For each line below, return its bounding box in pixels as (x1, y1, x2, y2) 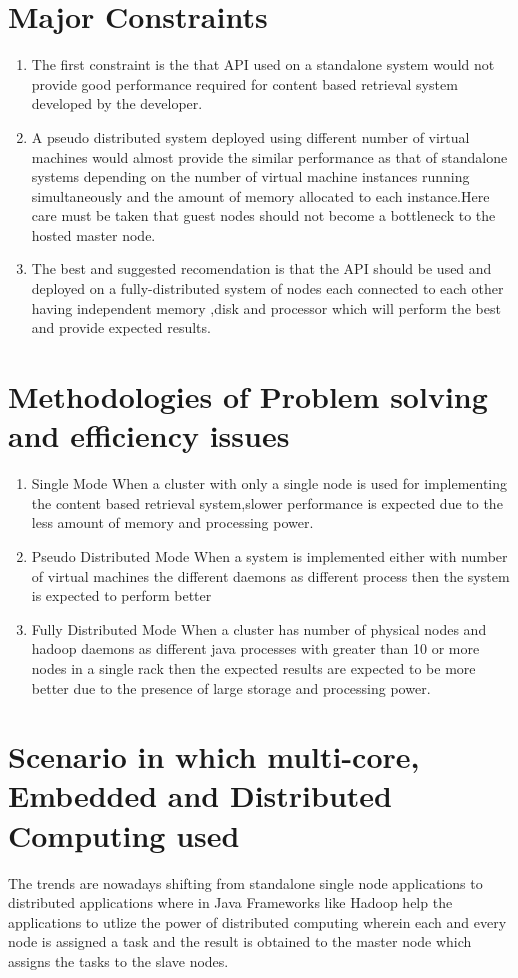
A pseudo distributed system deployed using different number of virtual (31, 126, 470, 147)
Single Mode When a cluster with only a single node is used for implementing (31, 473, 508, 494)
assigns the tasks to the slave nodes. (8, 950, 229, 971)
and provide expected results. (31, 317, 211, 338)
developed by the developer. (31, 93, 203, 114)
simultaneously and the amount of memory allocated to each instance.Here (31, 185, 490, 206)
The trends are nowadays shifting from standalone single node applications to (8, 872, 483, 893)
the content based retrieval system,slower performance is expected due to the (31, 492, 503, 513)
